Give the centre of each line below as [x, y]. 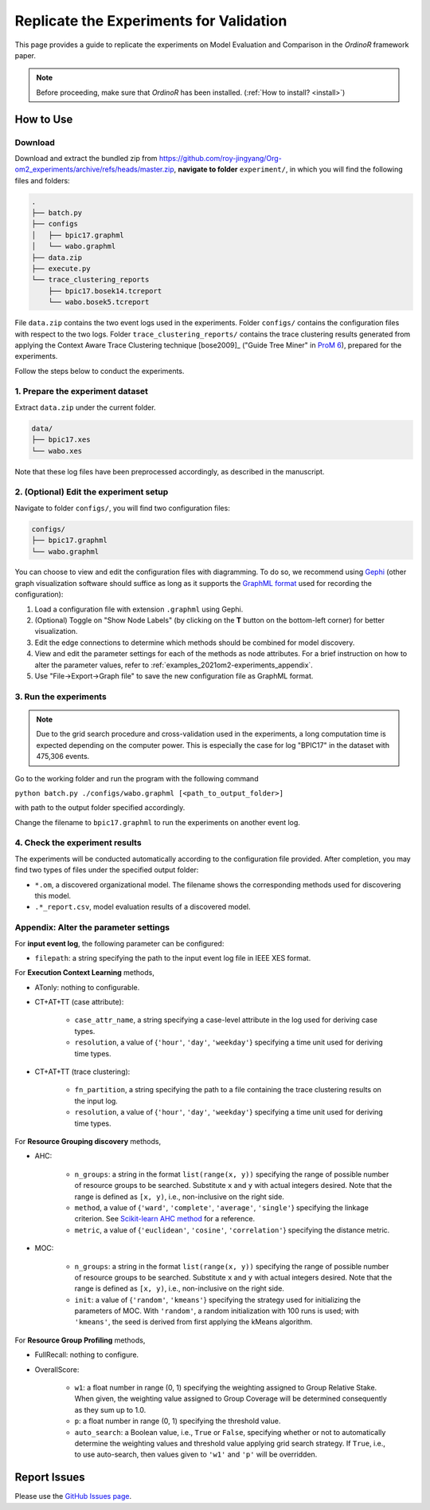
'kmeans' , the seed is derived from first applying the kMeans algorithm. [193, 1322]
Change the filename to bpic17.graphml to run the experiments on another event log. [157, 822]
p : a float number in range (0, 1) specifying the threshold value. [178, 1421]
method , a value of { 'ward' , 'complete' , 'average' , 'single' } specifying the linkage [222, 1207]
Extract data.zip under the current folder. [85, 407]
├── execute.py [61, 268]
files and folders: [43, 180]
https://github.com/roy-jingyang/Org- [221, 158]
